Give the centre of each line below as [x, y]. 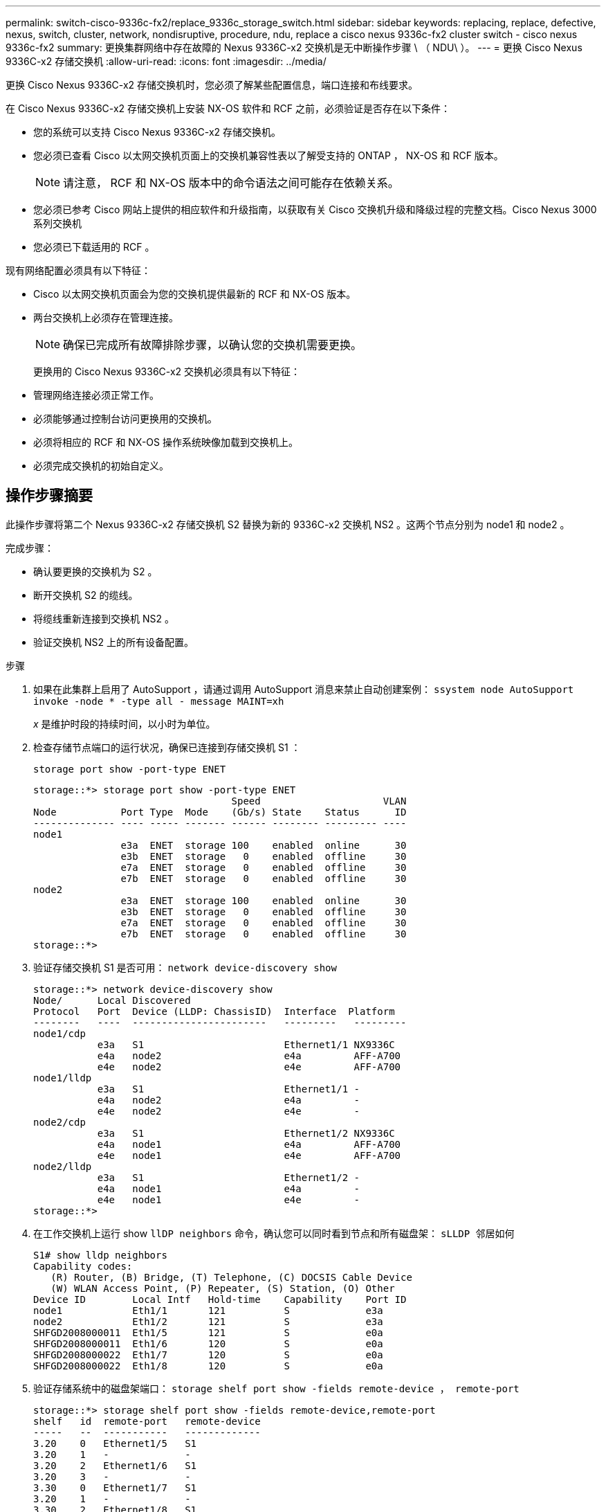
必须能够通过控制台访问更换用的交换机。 [125, 418]
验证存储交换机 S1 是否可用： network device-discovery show [185, 967]
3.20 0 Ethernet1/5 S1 [115, 1443]
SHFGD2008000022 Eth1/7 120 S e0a [208, 1354]
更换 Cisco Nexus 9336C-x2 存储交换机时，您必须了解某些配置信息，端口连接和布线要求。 [212, 85]
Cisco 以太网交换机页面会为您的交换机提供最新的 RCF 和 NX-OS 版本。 [195, 294]
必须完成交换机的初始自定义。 [101, 466]
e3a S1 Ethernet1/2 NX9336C [246, 1133]
